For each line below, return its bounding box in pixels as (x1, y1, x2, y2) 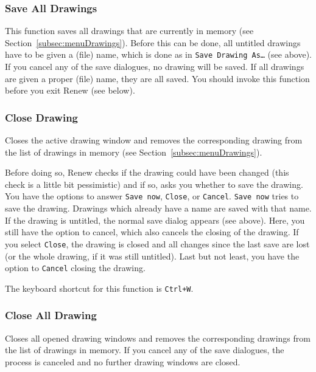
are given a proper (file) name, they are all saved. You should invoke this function (5, 72, 310, 84)
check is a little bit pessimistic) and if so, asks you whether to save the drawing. (5, 177, 303, 190)
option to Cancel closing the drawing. (5, 261, 146, 274)
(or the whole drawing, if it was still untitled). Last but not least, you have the (5, 249, 300, 262)
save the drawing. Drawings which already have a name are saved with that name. (5, 202, 312, 215)
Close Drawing (5, 109, 79, 125)
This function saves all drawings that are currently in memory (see (5, 24, 254, 37)
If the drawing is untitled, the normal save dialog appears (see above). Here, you (5, 213, 305, 226)
